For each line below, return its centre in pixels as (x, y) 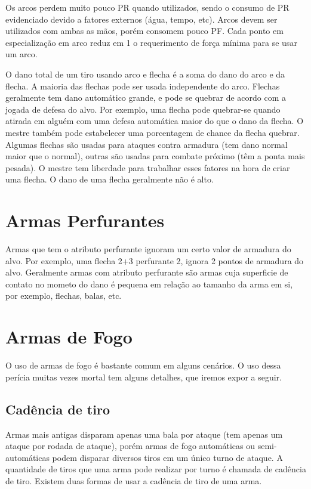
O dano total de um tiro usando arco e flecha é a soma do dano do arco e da (145, 74)
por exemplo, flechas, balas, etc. (64, 295)
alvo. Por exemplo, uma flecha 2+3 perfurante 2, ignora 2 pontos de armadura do (155, 260)
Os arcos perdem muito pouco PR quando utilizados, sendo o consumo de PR (147, 7)
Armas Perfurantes (85, 220)
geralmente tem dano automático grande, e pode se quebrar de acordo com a (146, 98)
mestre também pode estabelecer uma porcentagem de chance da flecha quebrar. (153, 132)
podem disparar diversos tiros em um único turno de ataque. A (167, 457)
